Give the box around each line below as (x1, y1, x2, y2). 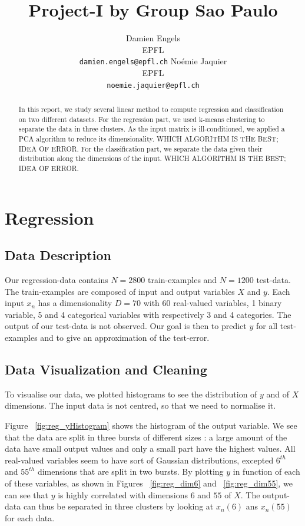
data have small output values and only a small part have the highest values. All (5, 442, 296, 455)
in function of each (233, 465, 300, 478)
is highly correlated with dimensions (58, 488, 188, 501)
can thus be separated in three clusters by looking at (23, 500, 214, 512)
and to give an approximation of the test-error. (40, 331, 210, 343)
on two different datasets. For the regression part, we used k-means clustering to (18, 114, 265, 124)
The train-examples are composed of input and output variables (5, 285, 235, 297)
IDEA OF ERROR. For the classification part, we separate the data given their (18, 143, 263, 153)
